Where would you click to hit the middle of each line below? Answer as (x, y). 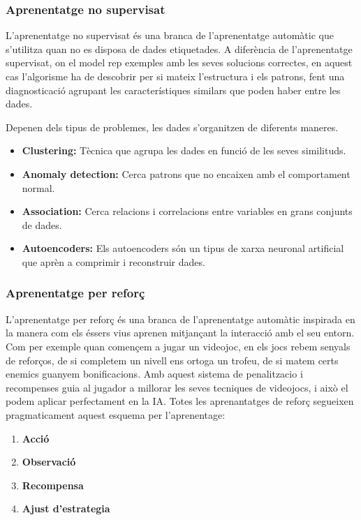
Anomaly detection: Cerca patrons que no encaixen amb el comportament (186, 173)
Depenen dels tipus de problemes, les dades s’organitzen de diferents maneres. (172, 127)
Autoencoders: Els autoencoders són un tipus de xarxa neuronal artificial (183, 248)
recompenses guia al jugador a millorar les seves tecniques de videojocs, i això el (177, 387)
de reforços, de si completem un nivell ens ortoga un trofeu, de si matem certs (172, 360)
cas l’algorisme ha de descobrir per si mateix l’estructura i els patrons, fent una (175, 76)
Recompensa (53, 485)
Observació (49, 462)
